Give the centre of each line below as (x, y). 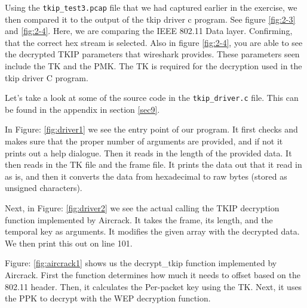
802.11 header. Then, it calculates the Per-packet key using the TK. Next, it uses (153, 286)
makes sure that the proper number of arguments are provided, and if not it (144, 141)
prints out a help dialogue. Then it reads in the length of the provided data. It (148, 153)
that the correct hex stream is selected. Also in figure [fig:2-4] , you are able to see (154, 42)
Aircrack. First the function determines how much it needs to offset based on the (153, 275)
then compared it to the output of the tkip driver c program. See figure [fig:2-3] (150, 19)
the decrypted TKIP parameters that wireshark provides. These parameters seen (152, 54)
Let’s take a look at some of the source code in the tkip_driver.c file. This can (152, 98)
